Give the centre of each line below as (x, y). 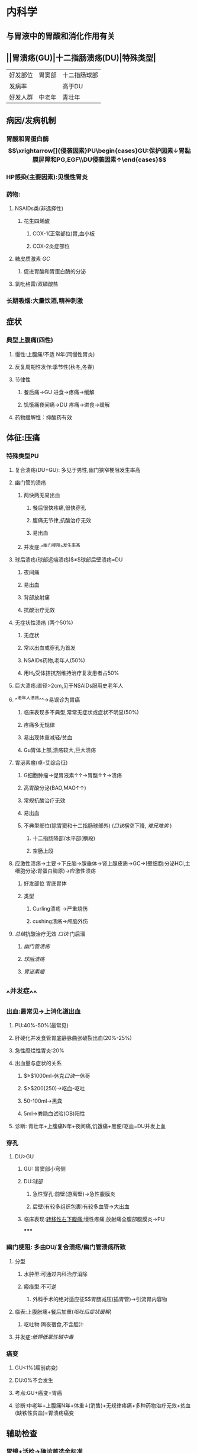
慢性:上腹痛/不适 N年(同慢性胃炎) (55, 354)
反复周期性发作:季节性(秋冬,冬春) (54, 367)
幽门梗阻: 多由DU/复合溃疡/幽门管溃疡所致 (66, 1247)
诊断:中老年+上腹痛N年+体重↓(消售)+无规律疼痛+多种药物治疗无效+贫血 (103, 1406)
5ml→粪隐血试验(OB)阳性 (54, 1114)
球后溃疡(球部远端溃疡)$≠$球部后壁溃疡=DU (69, 559)
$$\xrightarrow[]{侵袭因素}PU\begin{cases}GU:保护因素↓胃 (96, 151)
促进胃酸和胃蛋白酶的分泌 (55, 271)
